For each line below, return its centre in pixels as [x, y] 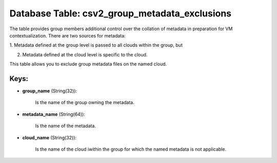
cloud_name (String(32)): [50, 137]
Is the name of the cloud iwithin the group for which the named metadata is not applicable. [131, 149]
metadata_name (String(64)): [54, 114]
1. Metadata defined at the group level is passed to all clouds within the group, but [96, 45]
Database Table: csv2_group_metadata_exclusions [121, 13]
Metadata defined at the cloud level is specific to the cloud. [85, 54]
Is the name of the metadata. [65, 126]
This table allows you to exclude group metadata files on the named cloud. [88, 64]
